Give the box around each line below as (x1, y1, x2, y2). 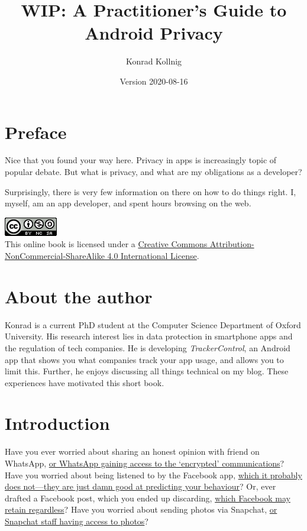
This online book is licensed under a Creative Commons (5, 238, 208, 250)
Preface (5, 119, 67, 144)
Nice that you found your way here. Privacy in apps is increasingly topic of (5, 154, 277, 166)
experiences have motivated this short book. (5, 376, 164, 388)
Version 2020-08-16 (119, 75, 188, 87)
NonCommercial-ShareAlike (5, 250, 105, 261)
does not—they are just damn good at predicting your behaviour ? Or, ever (5, 480, 276, 493)
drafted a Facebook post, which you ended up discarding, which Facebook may (5, 491, 290, 504)
